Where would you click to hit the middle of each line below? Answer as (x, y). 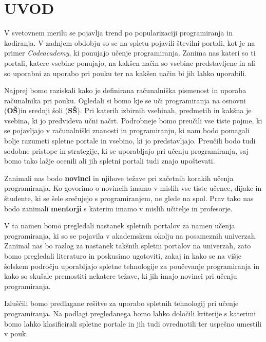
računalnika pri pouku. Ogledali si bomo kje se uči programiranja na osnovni (125, 100)
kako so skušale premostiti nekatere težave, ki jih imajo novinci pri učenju (121, 276)
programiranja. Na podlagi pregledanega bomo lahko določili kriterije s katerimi (130, 313)
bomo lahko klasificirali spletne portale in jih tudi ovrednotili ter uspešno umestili (133, 323)
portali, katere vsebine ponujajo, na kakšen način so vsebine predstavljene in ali (130, 62)
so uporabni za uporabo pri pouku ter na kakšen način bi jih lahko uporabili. (126, 73)
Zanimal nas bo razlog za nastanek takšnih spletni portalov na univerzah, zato (128, 246)
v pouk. (16, 334)
